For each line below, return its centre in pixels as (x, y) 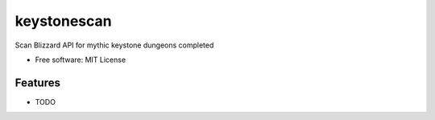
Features (37, 83)
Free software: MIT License (81, 60)
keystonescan (63, 21)
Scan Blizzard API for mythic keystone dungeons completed (114, 45)
